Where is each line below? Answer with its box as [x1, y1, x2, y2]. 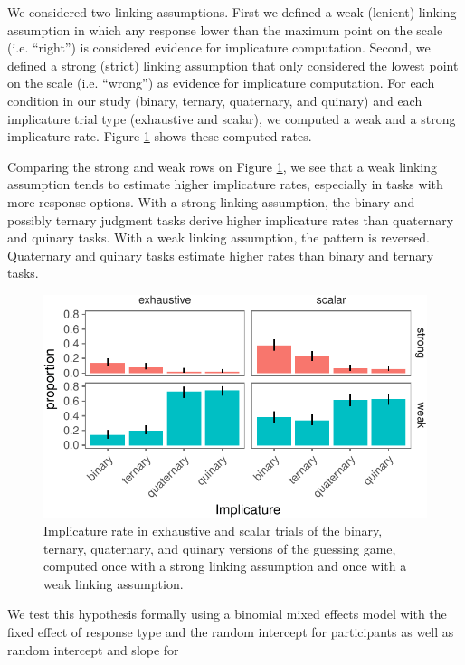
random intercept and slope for [7, 640, 179, 659]
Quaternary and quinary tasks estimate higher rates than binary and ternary [7, 245, 434, 264]
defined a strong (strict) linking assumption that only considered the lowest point [7, 55, 459, 74]
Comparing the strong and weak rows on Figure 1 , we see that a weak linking [7, 157, 438, 176]
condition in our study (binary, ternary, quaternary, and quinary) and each [7, 90, 422, 109]
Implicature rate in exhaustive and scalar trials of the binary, [43, 521, 383, 540]
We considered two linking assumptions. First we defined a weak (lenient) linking [7, 3, 457, 21]
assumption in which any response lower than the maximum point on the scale [7, 20, 443, 39]
